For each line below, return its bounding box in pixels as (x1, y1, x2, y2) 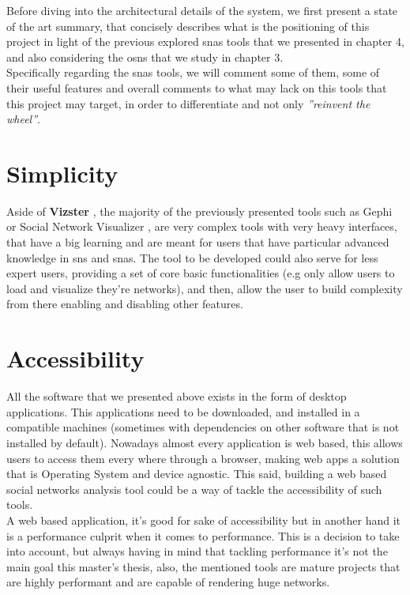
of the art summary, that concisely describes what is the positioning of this (6, 17, 370, 34)
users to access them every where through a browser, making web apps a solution (6, 450, 400, 466)
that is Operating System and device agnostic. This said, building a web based (6, 465, 387, 482)
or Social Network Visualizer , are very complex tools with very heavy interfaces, (6, 218, 397, 235)
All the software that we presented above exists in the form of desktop (6, 388, 347, 405)
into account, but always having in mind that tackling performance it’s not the (6, 543, 388, 559)
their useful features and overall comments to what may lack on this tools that (6, 79, 387, 96)
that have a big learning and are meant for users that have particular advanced (6, 234, 389, 250)
